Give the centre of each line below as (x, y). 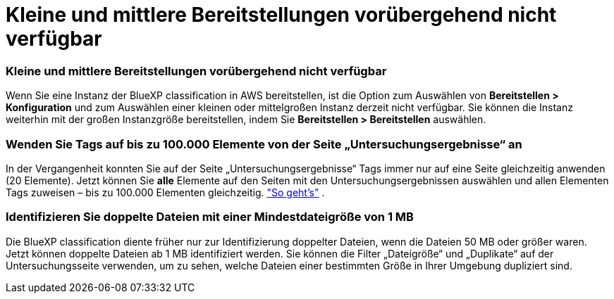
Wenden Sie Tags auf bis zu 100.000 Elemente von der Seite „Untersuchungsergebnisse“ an (264, 144)
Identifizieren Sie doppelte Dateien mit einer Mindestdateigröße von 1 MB (210, 217)
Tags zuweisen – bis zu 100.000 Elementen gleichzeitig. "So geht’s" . (165, 192)
